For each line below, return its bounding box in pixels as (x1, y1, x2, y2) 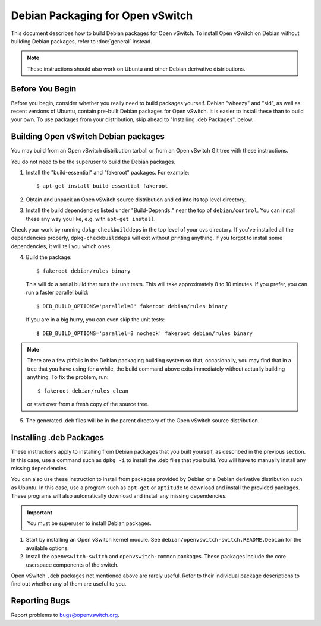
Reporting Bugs (11, 596, 70, 606)
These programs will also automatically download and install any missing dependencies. (11, 492, 227, 499)
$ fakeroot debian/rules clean (37, 387, 129, 394)
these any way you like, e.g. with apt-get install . (26, 215, 156, 222)
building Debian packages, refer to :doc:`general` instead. (11, 37, 152, 45)
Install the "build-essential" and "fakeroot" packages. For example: (26, 169, 190, 176)
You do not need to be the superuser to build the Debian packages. (11, 158, 175, 165)
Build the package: (26, 254, 72, 261)
